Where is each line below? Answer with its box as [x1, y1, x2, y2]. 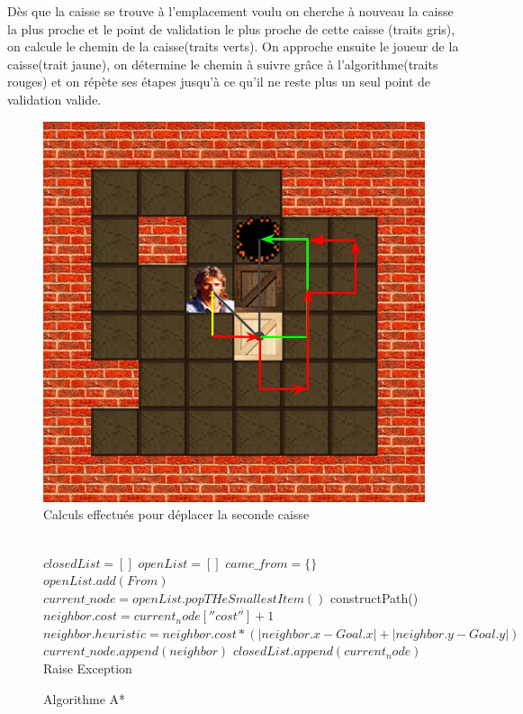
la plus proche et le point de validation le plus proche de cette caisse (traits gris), [7, 19, 455, 38]
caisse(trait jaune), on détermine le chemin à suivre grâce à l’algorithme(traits [7, 54, 438, 73]
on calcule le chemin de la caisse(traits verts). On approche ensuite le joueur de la [7, 37, 459, 56]
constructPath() [330, 588, 419, 607]
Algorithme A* [43, 689, 126, 708]
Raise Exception [43, 659, 132, 678]
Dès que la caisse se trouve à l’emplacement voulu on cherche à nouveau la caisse [7, 2, 454, 20]
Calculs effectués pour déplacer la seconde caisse [43, 505, 310, 524]
